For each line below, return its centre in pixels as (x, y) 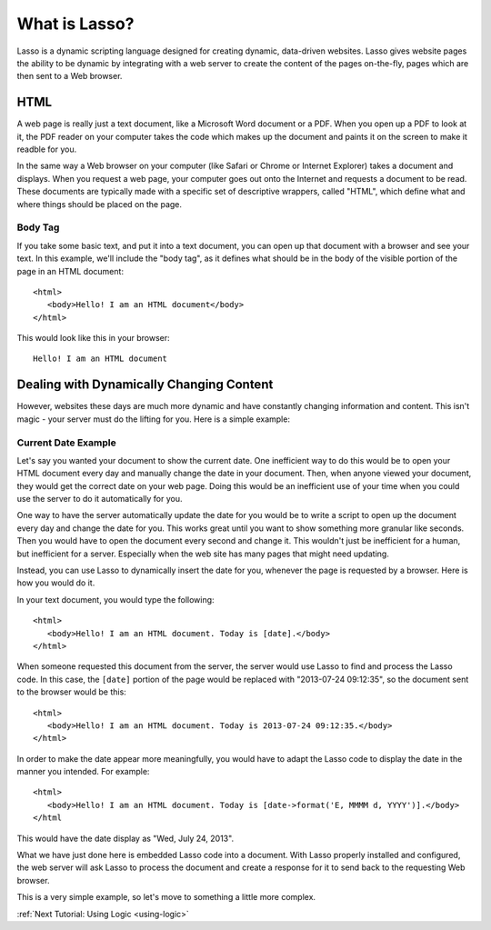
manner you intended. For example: (83, 772)
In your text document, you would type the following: (115, 599)
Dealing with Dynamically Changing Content (145, 385)
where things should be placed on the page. (99, 204)
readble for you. (47, 149)
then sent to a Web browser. (70, 76)
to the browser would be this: (71, 692)
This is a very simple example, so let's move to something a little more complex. (166, 897)
